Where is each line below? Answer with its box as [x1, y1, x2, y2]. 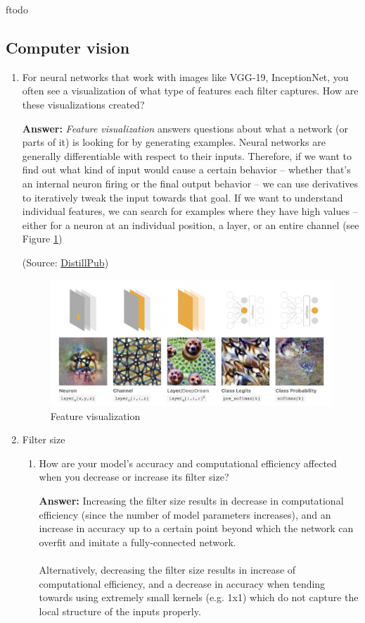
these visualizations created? [22, 97, 145, 111]
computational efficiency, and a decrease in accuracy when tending [39, 576, 326, 591]
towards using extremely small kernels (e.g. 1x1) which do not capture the [39, 590, 359, 605]
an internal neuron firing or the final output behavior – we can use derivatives [22, 175, 358, 190]
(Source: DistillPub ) [22, 254, 109, 269]
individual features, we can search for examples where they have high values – [22, 204, 358, 218]
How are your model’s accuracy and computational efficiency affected [39, 455, 337, 470]
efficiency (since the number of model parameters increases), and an [39, 507, 331, 522]
